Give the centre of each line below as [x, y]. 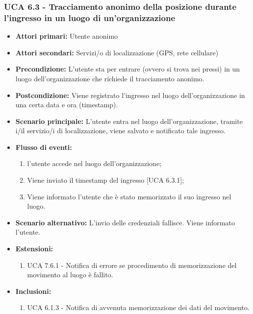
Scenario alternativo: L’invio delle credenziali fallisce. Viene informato [125, 222]
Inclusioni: [33, 291]
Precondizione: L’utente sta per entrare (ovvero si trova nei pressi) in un [128, 69]
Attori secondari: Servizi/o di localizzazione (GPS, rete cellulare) [117, 52]
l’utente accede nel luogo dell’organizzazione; [94, 163]
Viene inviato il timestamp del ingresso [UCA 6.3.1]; [106, 180]
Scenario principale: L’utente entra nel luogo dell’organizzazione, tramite [129, 121]
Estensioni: [34, 249]
